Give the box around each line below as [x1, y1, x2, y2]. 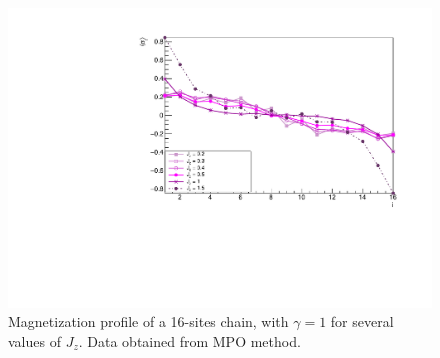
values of [8, 330, 61, 351]
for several [330, 311, 394, 332]
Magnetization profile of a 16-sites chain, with [8, 311, 289, 332]
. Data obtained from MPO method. [78, 330, 301, 351]
